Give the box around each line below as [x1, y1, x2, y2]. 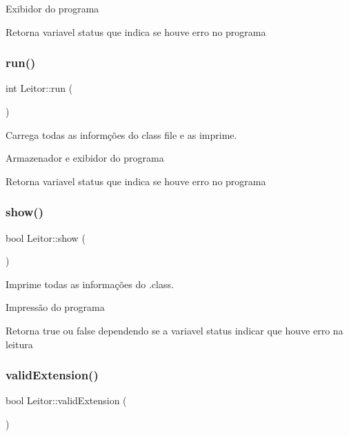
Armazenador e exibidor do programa [6, 151, 164, 165]
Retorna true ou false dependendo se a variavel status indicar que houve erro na [6, 323, 343, 337]
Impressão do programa [6, 300, 105, 314]
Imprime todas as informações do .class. [6, 276, 174, 291]
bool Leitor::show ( [6, 230, 86, 245]
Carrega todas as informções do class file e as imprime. [6, 127, 237, 142]
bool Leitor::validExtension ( [6, 393, 127, 408]
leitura [6, 337, 33, 351]
